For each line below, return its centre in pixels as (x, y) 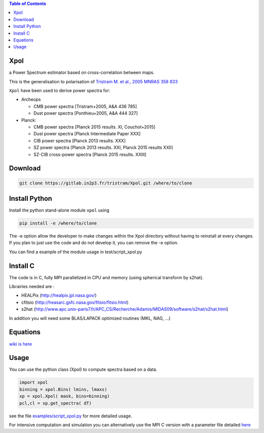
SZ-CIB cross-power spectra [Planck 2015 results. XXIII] (90, 154)
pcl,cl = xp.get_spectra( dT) (55, 403)
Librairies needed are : (32, 287)
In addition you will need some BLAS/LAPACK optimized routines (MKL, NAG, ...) (90, 318)
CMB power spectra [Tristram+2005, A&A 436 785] (85, 106)
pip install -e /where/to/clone (58, 223)
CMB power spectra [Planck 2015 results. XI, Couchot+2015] (95, 127)
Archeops (31, 99)
